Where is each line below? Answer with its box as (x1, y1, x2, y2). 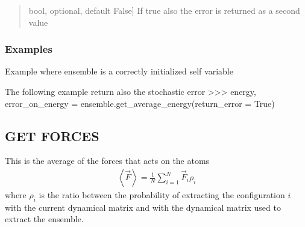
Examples (5, 41, 52, 56)
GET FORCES (5, 126, 99, 145)
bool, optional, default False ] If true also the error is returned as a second (28, 4, 300, 16)
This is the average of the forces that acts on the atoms (5, 154, 210, 167)
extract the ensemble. (5, 213, 84, 225)
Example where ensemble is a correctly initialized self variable (5, 65, 233, 77)
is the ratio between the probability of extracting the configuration (39, 189, 285, 201)
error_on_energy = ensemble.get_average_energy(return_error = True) (5, 97, 275, 109)
